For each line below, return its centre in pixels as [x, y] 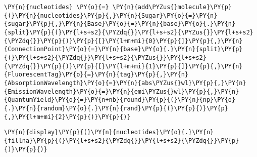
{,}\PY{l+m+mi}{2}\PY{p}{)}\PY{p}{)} [67, 117]
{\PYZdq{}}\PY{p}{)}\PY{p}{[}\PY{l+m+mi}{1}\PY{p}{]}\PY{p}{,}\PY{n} [123, 66]
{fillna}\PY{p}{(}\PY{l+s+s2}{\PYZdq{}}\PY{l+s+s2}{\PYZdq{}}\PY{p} [122, 141]
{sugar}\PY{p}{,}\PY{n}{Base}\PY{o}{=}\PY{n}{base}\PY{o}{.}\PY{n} [120, 24]
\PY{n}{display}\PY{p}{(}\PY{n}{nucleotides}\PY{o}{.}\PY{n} [109, 132]
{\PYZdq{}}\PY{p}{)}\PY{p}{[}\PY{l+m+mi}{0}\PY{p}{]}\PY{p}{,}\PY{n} [123, 41]
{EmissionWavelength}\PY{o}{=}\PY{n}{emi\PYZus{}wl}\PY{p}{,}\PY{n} [122, 91]
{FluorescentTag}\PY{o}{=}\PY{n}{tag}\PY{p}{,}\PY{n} [96, 75]
